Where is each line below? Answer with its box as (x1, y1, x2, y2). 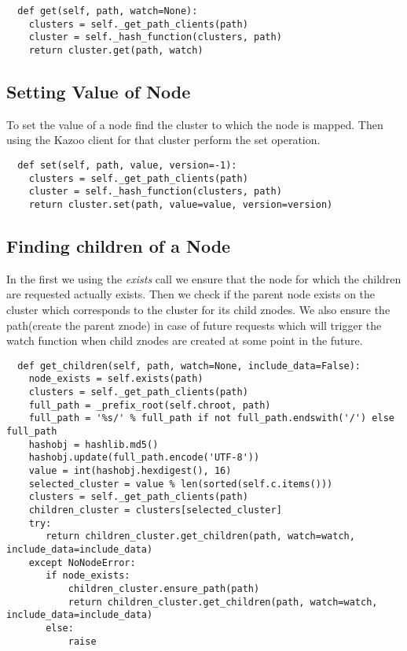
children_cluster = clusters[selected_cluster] (28, 505, 282, 516)
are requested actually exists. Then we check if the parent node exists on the (6, 286, 376, 302)
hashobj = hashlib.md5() (28, 438, 159, 450)
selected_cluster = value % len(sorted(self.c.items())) (28, 478, 333, 490)
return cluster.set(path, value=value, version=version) (28, 198, 333, 210)
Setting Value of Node (6, 80, 191, 104)
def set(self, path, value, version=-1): (17, 160, 237, 172)
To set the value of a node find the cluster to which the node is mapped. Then (6, 116, 383, 132)
